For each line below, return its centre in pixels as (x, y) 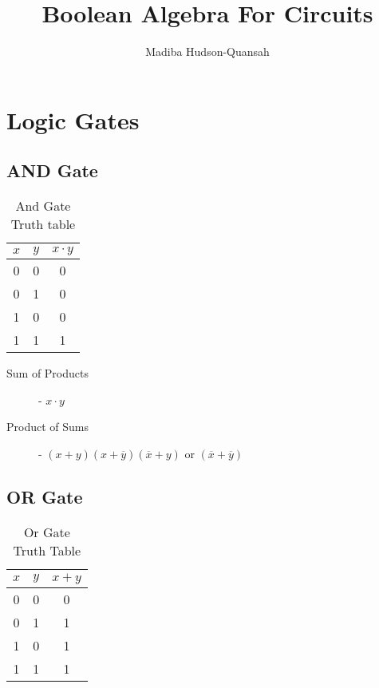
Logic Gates (73, 119)
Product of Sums (47, 427)
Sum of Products (47, 373)
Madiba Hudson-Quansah (207, 51)
